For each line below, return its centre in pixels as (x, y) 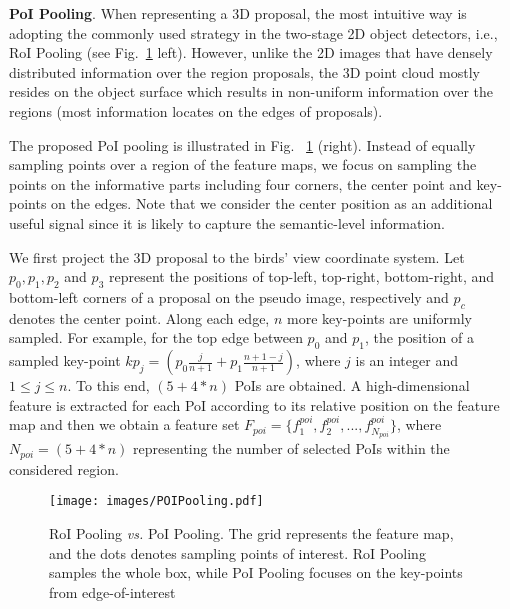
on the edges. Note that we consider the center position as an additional (272, 203)
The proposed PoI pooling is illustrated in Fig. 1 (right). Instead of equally (242, 144)
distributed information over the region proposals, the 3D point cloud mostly (244, 71)
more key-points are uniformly (379, 317)
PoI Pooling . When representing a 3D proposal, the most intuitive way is (238, 13)
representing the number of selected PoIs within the (291, 448)
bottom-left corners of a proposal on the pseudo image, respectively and (229, 296)
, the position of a (419, 337)
